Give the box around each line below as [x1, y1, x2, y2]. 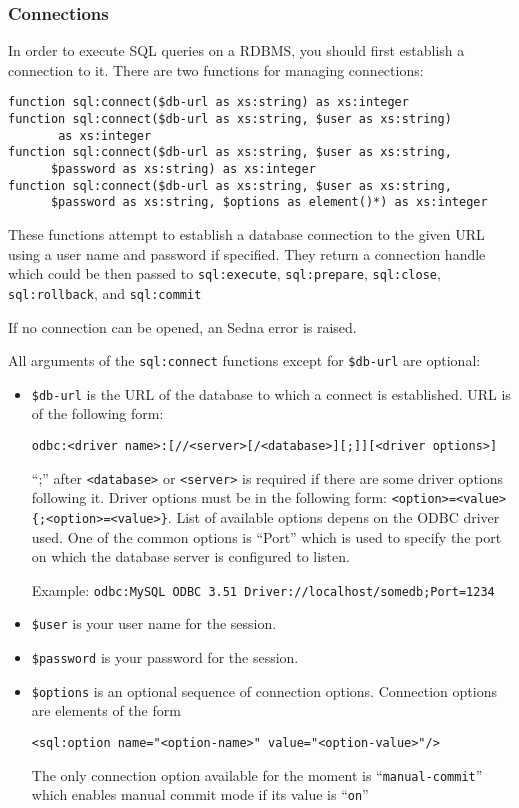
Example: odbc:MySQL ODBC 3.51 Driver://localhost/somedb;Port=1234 [31, 579, 495, 600]
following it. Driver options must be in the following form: [31, 487, 387, 508]
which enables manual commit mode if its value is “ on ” [31, 784, 369, 805]
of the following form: [31, 403, 164, 424]
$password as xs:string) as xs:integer [50, 162, 316, 177]
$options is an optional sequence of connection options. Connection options [31, 680, 497, 701]
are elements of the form [31, 700, 181, 721]
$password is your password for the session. [31, 647, 299, 668]
